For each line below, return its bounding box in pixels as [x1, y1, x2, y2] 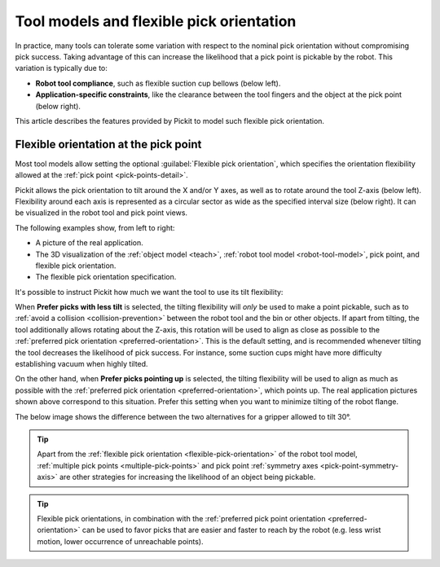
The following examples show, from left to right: [15, 222, 175, 232]
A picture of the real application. [35, 238, 144, 248]
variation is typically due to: [15, 64, 108, 73]
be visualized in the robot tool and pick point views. [15, 208, 187, 218]
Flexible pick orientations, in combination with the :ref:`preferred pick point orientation [37, 513, 326, 523]
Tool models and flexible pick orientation [15, 12, 297, 30]
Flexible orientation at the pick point [15, 137, 202, 151]
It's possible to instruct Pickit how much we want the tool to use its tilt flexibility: [15, 287, 284, 297]
